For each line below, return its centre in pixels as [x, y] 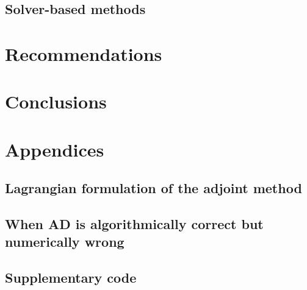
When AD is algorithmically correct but [134, 224]
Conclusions [56, 101]
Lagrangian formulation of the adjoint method [153, 188]
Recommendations [84, 53]
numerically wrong [65, 242]
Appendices [55, 149]
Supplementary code [71, 278]
